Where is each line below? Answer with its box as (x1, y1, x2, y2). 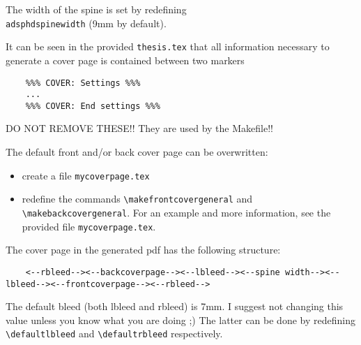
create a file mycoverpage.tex (22, 168, 150, 182)
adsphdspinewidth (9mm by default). (6, 15, 167, 30)
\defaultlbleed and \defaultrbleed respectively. (6, 326, 223, 341)
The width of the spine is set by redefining (6, 2, 187, 16)
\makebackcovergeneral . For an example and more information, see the (22, 205, 331, 219)
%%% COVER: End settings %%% (25, 101, 160, 111)
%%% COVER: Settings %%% (25, 78, 141, 88)
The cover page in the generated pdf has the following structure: (6, 242, 281, 257)
